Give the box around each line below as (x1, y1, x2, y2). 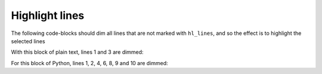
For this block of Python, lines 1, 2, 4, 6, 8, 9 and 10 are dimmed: (11, 59, 168, 66)
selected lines (11, 37, 45, 44)
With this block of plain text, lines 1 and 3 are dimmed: (11, 49, 144, 56)
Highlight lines (11, 9, 85, 22)
